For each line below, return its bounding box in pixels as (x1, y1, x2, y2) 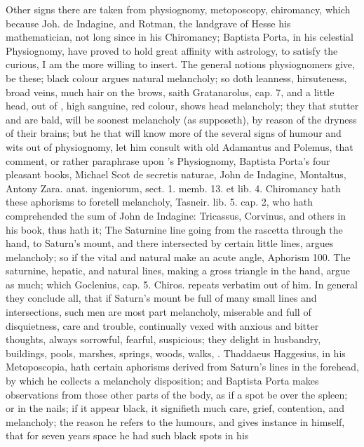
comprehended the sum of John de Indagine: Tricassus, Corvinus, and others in (6, 208, 346, 222)
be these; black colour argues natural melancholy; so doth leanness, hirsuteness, (6, 70, 347, 85)
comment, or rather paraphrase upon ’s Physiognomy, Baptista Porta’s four (6, 153, 330, 168)
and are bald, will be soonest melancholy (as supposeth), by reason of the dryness (6, 112, 357, 126)
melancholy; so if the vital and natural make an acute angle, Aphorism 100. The (6, 249, 351, 264)
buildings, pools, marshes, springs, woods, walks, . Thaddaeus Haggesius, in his (6, 345, 346, 360)
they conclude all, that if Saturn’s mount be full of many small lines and (6, 291, 317, 305)
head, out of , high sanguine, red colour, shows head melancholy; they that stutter (6, 98, 359, 113)
